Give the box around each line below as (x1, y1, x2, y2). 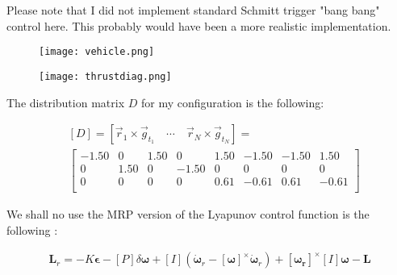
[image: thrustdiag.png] (39, 70, 172, 82)
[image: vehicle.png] (39, 46, 155, 58)
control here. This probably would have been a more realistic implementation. (6, 17, 391, 34)
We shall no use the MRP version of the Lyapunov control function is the (6, 206, 370, 223)
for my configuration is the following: (140, 94, 324, 110)
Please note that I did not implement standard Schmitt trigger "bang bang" (6, 2, 380, 18)
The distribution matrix (6, 94, 125, 110)
